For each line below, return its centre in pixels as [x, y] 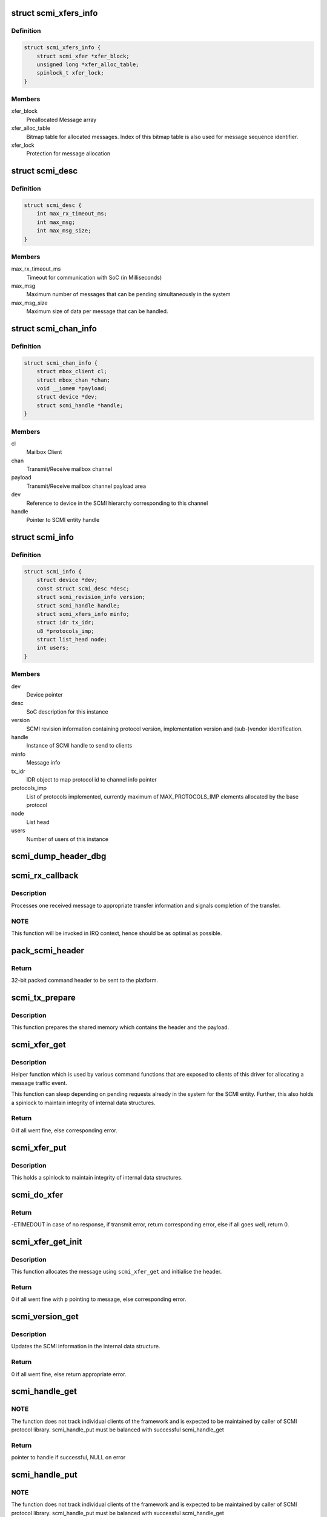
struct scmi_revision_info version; [91, 597]
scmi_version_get [45, 1317]
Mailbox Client [44, 452]
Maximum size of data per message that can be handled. [97, 311]
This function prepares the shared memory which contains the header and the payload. [120, 1027]
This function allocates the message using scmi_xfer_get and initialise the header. [117, 1272]
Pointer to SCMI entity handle [63, 520]
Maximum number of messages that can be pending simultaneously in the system [128, 294]
